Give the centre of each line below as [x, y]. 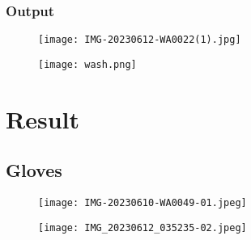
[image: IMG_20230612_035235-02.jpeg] [143, 227]
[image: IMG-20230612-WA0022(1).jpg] [140, 40]
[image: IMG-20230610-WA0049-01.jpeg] [143, 203]
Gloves [34, 170]
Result [43, 118]
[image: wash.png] [87, 64]
